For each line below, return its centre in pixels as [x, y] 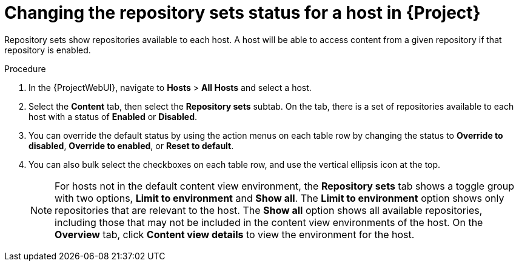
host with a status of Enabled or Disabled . [113, 116]
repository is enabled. [48, 50]
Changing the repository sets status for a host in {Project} [243, 13]
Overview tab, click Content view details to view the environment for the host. [235, 234]
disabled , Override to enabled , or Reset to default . [131, 145]
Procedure [25, 68]
